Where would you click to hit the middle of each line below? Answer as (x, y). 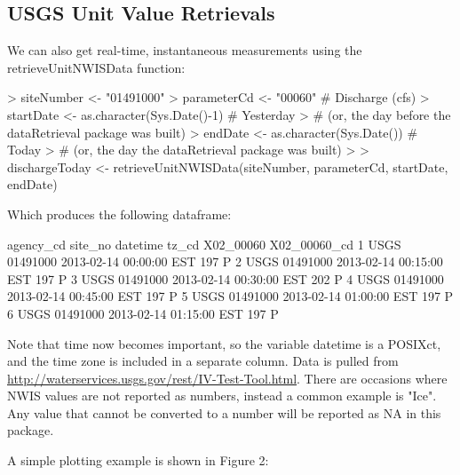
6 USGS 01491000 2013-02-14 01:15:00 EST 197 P (143, 313)
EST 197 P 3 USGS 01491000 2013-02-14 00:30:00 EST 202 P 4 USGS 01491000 (226, 278)
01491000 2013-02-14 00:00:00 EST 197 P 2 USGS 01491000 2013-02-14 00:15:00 (225, 261)
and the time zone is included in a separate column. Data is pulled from (203, 361)
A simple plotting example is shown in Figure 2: (138, 460)
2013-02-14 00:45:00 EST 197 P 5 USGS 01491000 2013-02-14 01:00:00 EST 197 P (230, 296)
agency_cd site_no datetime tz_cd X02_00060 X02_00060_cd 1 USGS (204, 244)
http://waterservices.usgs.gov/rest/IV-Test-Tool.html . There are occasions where (227, 378)
